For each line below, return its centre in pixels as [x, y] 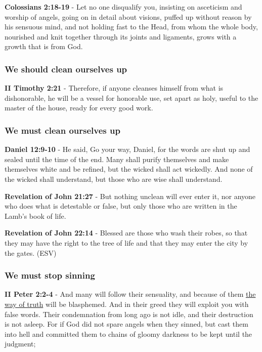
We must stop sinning [50, 275]
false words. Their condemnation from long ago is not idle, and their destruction [129, 314]
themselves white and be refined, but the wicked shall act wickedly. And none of [129, 169]
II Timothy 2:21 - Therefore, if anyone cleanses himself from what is [114, 88]
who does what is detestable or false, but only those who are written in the [121, 206]
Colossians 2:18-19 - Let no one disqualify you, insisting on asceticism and [123, 7]
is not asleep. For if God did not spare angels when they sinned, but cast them [126, 324]
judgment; [20, 344]
